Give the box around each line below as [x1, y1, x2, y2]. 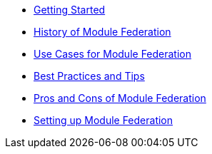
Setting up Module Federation [34, 114, 173, 126]
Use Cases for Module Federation [34, 48, 192, 60]
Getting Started [34, 4, 106, 16]
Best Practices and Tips [34, 70, 145, 82]
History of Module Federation [34, 26, 171, 38]
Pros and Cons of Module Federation [34, 92, 206, 104]
